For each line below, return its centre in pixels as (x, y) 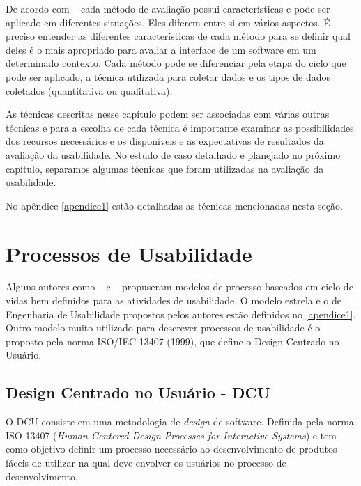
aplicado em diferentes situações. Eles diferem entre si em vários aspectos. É (168, 22)
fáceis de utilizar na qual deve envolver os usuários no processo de (146, 462)
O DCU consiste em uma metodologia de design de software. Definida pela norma (180, 422)
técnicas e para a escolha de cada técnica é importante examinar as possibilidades (180, 127)
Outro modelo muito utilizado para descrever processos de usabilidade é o (163, 328)
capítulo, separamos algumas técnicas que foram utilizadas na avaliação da (165, 168)
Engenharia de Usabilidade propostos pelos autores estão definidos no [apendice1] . (181, 314)
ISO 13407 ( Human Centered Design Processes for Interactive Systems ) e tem (171, 435)
